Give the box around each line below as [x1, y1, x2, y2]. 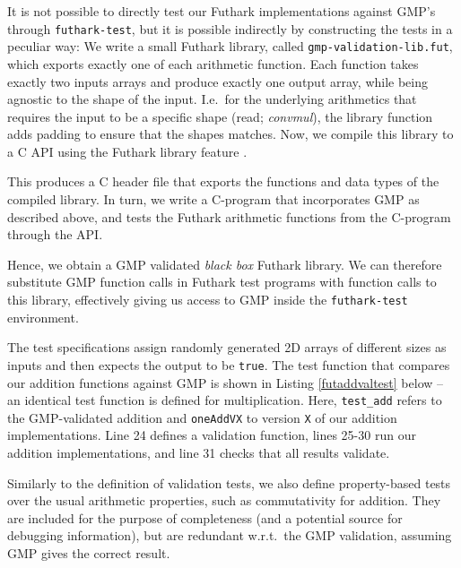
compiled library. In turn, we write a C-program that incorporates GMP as [7, 190, 420, 209]
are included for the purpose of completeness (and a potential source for [7, 508, 403, 527]
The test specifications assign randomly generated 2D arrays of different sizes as [7, 338, 447, 357]
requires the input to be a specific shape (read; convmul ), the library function [7, 107, 433, 125]
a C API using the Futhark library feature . [7, 142, 248, 160]
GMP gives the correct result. [7, 544, 170, 562]
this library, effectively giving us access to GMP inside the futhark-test [7, 290, 408, 309]
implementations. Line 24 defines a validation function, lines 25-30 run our [7, 426, 416, 444]
